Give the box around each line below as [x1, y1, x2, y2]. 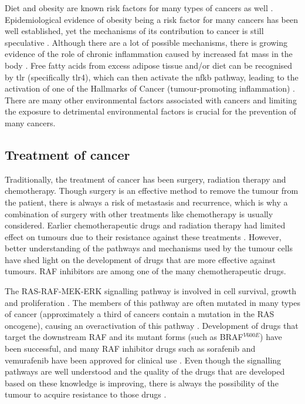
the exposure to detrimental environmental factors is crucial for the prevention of [5, 105, 296, 117]
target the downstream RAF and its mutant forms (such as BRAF [5, 331, 243, 343]
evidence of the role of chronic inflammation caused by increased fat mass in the [5, 48, 293, 60]
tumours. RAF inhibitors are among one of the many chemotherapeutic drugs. [5, 265, 286, 277]
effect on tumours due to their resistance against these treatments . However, [5, 230, 282, 243]
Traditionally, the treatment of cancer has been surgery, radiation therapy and [5, 173, 286, 185]
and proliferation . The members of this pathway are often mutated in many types [5, 296, 301, 308]
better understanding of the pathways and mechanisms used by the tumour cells [5, 242, 293, 254]
